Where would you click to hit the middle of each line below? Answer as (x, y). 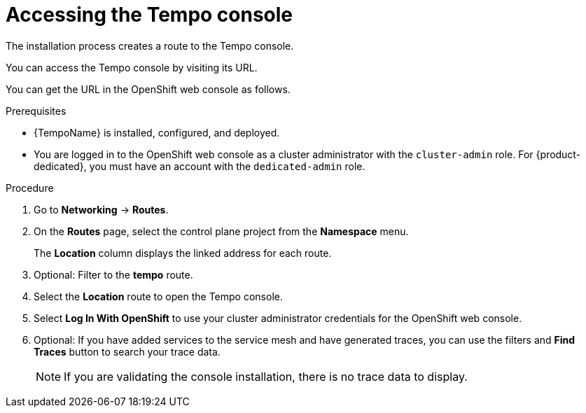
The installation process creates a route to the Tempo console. (150, 45)
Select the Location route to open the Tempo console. (158, 296)
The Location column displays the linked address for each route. (183, 253)
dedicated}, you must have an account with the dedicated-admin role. (200, 166)
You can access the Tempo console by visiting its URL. (132, 67)
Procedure (30, 188)
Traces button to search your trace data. (127, 351)
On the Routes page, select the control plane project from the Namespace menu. (221, 231)
